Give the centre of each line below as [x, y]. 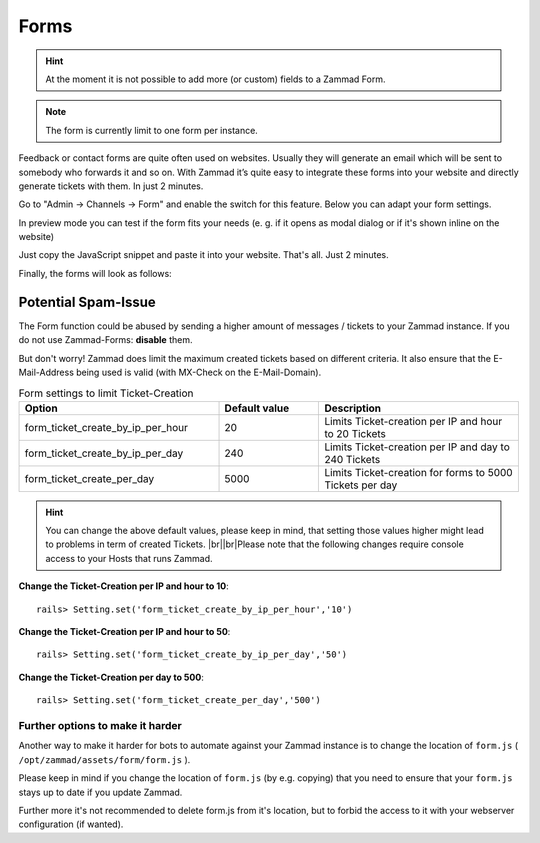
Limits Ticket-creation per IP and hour [413, 421]
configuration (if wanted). [71, 824]
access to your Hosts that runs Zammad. [129, 558]
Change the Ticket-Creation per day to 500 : [111, 677]
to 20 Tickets [355, 433]
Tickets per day [361, 485]
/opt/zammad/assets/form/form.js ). [104, 759]
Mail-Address [46, 372]
